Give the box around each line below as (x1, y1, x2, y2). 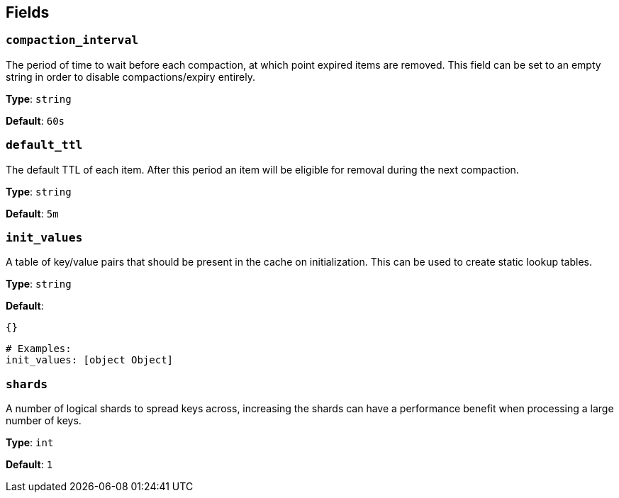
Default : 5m (6, 207, 59, 220)
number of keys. (6, 414, 82, 427)
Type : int (6, 436, 54, 449)
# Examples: (6, 343, 72, 355)
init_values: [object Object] (6, 354, 174, 366)
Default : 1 (6, 458, 53, 471)
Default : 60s (6, 114, 65, 127)
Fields (6, 4, 50, 21)
